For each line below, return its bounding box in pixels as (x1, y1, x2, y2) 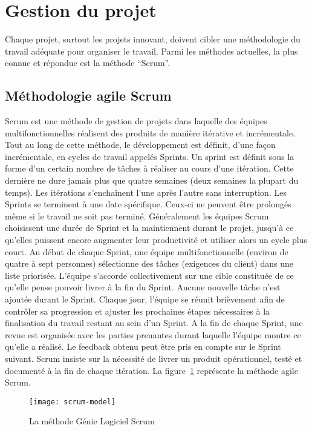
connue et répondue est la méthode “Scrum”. (5, 56, 171, 69)
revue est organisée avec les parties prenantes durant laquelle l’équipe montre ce (5, 328, 301, 341)
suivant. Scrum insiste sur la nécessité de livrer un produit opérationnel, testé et (5, 352, 302, 364)
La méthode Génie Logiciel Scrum (29, 415, 155, 427)
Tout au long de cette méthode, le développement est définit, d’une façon (5, 138, 276, 151)
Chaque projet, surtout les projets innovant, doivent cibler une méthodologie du (5, 33, 301, 45)
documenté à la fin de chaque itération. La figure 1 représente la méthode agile (5, 364, 298, 376)
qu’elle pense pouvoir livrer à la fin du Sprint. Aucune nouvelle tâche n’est (5, 281, 281, 293)
